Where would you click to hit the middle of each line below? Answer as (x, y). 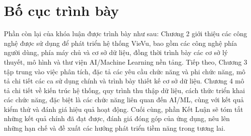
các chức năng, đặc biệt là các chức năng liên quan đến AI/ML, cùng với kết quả (124, 100)
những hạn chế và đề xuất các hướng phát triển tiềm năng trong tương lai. (115, 128)
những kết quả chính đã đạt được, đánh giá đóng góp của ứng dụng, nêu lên (117, 118)
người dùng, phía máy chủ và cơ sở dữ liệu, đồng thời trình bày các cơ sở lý (116, 52)
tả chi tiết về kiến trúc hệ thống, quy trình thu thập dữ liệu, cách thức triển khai (125, 90)
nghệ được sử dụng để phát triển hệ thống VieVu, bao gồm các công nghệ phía (120, 43)
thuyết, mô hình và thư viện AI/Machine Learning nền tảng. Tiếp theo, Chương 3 (126, 61)
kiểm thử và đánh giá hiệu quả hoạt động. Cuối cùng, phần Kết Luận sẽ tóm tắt (124, 109)
